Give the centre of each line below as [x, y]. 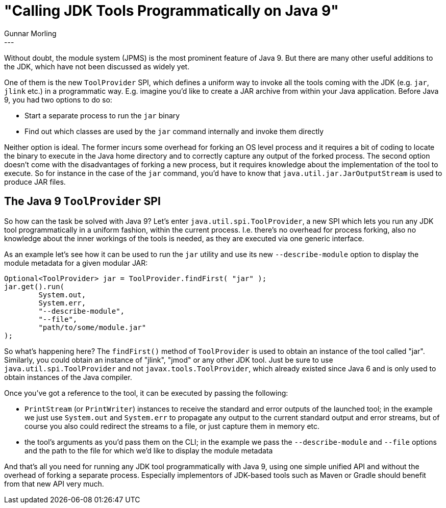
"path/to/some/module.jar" [92, 327]
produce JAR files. [35, 182]
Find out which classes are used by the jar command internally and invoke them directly [174, 131]
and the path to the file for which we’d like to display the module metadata [149, 450]
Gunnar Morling [30, 33]
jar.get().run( [34, 286]
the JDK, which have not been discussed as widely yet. [97, 66]
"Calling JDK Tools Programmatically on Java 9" [171, 11]
